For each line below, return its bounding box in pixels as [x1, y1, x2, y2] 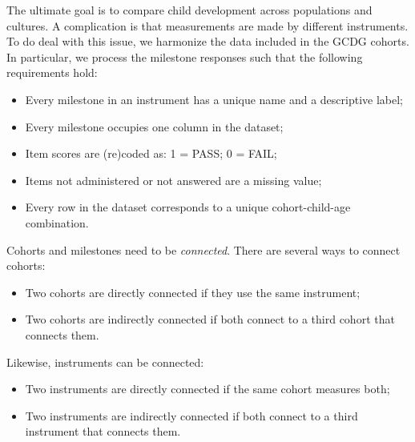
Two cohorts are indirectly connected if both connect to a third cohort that [25, 311, 395, 327]
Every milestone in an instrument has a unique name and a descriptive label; [25, 90, 403, 107]
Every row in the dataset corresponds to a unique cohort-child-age [25, 199, 351, 215]
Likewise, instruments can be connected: [6, 353, 204, 370]
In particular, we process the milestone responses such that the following [6, 48, 363, 65]
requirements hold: [6, 64, 98, 81]
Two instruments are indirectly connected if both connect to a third [25, 407, 358, 424]
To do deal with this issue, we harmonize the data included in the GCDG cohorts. [6, 33, 409, 50]
